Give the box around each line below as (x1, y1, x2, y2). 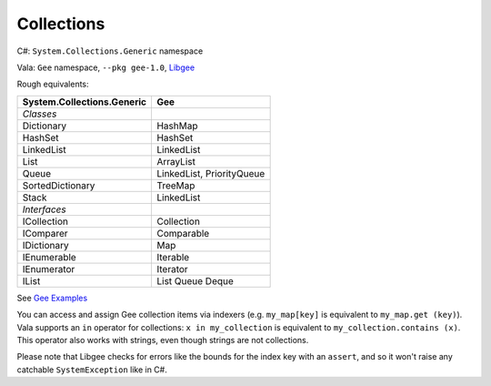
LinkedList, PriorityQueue (155, 167, 266, 179)
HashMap (155, 119, 198, 132)
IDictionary (22, 239, 69, 251)
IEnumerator (22, 262, 75, 275)
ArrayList (155, 155, 195, 168)
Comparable (155, 227, 210, 239)
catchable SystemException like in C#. (16, 364, 167, 375)
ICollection (22, 215, 68, 228)
